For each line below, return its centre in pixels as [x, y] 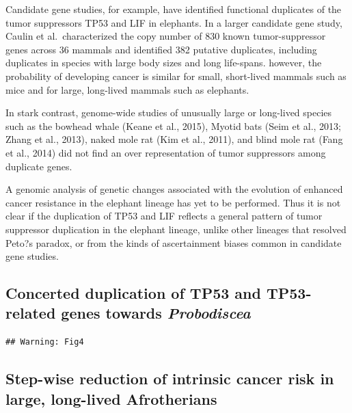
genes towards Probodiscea [156, 313]
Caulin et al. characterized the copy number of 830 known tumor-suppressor [166, 36]
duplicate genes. [39, 166]
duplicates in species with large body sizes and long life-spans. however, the [164, 63]
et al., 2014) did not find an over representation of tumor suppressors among [166, 152]
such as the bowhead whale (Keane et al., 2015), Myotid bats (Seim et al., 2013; [173, 125]
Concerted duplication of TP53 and [133, 293]
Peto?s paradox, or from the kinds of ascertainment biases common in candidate [174, 242]
